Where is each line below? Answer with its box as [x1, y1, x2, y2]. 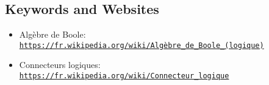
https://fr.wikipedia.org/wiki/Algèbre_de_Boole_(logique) [19, 41, 264, 50]
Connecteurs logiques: [19, 58, 101, 71]
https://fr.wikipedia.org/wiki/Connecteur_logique [19, 72, 229, 81]
